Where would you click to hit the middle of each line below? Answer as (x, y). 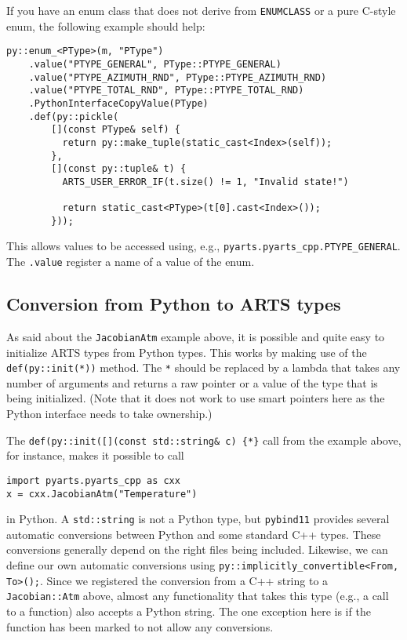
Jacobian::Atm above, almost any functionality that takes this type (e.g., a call (198, 596)
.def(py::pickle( (74, 116)
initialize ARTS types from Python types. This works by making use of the (187, 352)
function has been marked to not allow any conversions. (140, 626)
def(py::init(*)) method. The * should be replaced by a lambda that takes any (203, 367)
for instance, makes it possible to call (95, 455)
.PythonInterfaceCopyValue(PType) (118, 103)
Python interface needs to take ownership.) (109, 414)
